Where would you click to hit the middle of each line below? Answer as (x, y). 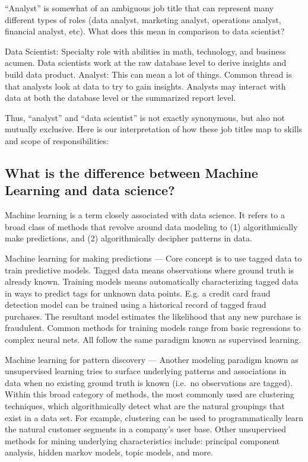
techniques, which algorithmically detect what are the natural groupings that (145, 406)
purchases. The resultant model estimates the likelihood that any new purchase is (153, 316)
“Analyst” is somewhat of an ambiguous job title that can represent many (139, 8)
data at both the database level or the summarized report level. (120, 98)
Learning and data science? (90, 190)
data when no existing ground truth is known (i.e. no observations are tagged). (149, 382)
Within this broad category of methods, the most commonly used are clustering (150, 394)
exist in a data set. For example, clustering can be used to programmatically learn (154, 417)
